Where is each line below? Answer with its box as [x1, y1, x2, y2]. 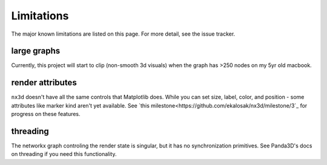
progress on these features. [11, 111, 81, 118]
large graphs [11, 46, 61, 56]
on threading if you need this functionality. [11, 150, 117, 158]
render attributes [11, 77, 77, 88]
